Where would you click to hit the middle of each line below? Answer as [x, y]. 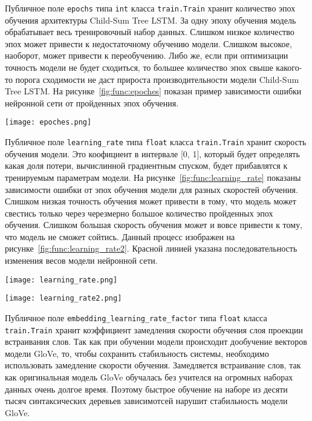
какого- [289, 67]
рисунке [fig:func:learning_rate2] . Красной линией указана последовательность [151, 248]
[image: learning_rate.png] [61, 280]
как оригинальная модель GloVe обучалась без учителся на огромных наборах [149, 377]
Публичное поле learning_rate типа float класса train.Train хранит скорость [156, 142]
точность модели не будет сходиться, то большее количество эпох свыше [139, 67]
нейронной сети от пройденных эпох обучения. [92, 103]
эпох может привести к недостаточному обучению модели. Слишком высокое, [148, 43]
